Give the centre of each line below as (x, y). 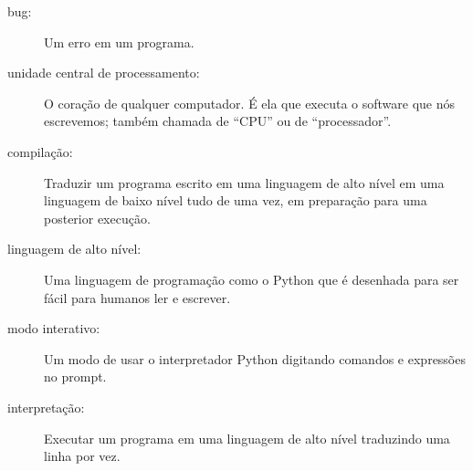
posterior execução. (97, 218)
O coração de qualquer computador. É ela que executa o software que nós (250, 103)
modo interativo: (54, 328)
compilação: (40, 151)
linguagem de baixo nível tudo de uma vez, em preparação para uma (236, 200)
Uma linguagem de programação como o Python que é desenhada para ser (252, 279)
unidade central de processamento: (104, 73)
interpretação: (46, 407)
